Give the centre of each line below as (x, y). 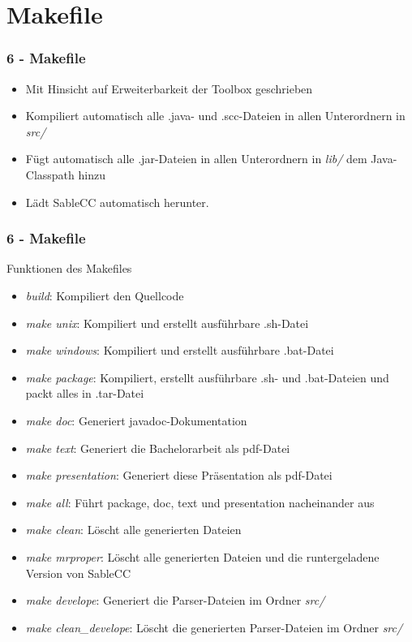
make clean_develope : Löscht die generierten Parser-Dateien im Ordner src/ (214, 627)
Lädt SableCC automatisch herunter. (117, 202)
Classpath (50, 174)
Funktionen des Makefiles (69, 268)
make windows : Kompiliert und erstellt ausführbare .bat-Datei (180, 350)
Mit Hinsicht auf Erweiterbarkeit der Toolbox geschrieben (169, 88)
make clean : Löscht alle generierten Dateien (133, 530)
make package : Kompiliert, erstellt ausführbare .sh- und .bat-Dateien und (207, 377)
